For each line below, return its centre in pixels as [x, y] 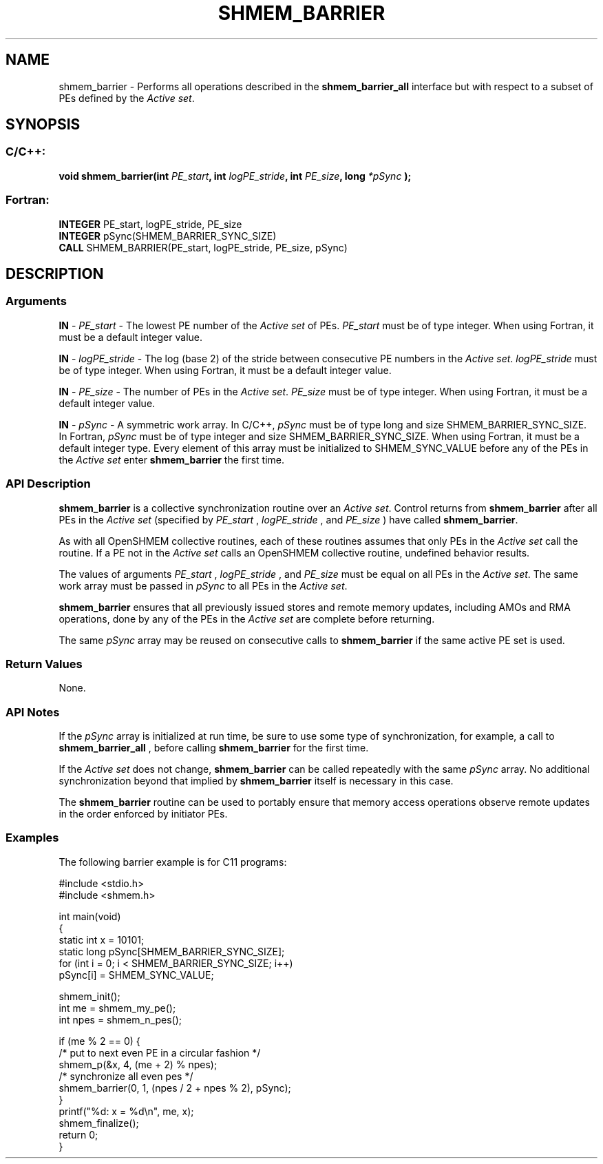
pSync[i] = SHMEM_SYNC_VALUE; [136, 975]
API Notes [33, 712]
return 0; [78, 1134]
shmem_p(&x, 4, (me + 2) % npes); [138, 1064]
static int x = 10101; [102, 939]
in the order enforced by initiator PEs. [143, 814]
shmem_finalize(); [99, 1123]
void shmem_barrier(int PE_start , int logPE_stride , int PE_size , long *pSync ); [235, 176]
